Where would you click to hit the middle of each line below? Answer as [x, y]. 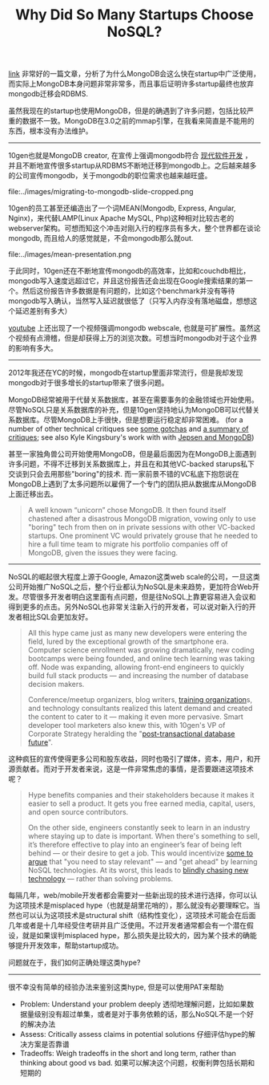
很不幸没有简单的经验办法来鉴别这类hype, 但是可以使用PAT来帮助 [116, 987]
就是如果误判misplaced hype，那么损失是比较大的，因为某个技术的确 [136, 936]
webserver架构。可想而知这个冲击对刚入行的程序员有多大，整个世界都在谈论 [135, 228]
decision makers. [56, 685]
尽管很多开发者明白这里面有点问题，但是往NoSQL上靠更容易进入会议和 [139, 597]
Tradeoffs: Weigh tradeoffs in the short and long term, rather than [128, 1054]
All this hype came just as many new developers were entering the [137, 633]
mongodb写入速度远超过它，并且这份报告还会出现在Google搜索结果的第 [127, 281]
